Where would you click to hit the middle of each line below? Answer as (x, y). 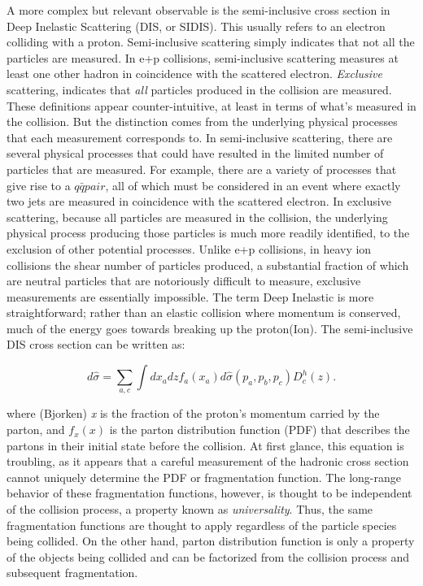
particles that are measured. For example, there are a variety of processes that (202, 169)
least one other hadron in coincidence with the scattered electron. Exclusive (194, 74)
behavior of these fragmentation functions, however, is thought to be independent (209, 493)
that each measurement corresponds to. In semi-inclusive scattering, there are (200, 137)
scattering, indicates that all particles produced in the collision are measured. (199, 89)
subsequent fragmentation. (72, 573)
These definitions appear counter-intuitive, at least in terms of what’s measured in (211, 105)
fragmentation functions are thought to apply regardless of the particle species (202, 525)
